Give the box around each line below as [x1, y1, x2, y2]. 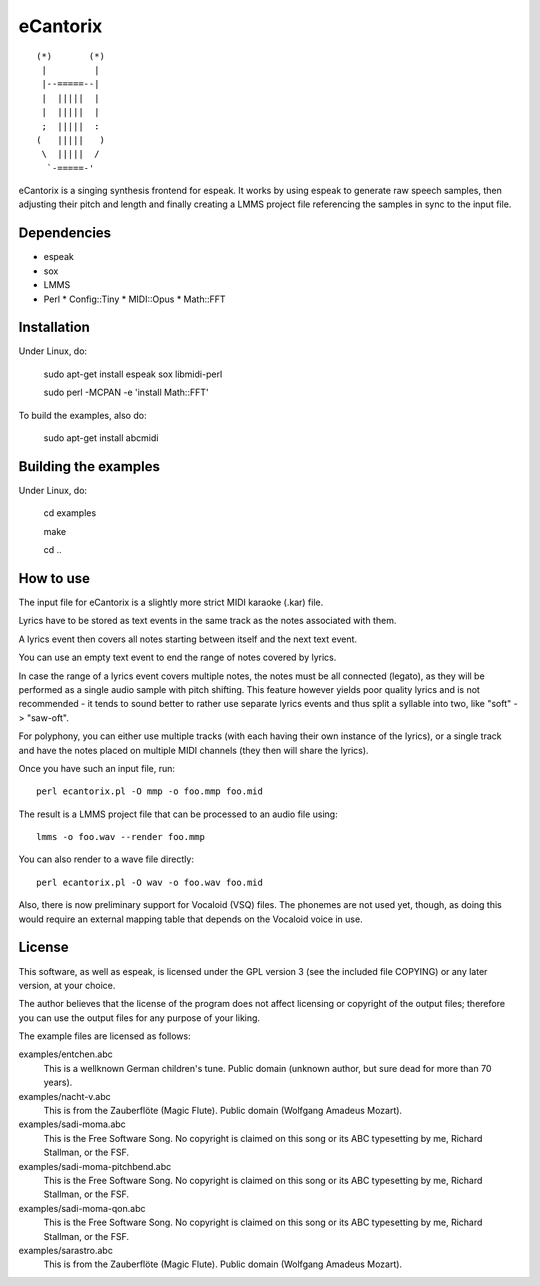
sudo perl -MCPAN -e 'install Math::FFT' [43, 386, 209, 399]
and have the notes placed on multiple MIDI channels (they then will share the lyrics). [18, 744, 369, 756]
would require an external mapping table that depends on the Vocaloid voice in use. [18, 913, 364, 925]
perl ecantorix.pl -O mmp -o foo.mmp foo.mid [36, 786, 264, 797]
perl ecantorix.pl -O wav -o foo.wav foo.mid [36, 876, 264, 888]
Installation [18, 319, 90, 336]
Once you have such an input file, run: [18, 762, 175, 774]
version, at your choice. [18, 979, 116, 991]
